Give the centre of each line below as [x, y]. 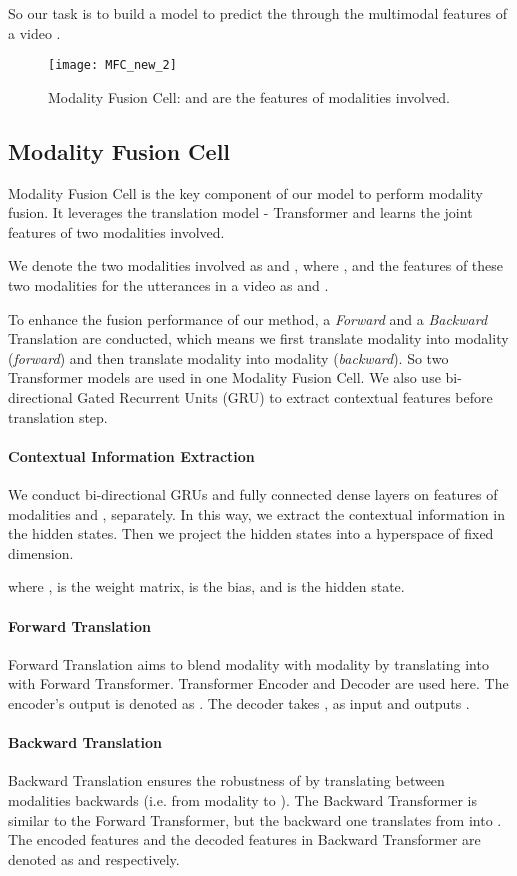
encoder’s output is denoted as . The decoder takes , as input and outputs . [239, 702]
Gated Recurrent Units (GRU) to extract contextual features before [285, 396]
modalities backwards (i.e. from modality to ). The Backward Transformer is [242, 799]
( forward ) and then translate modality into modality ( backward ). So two [228, 357]
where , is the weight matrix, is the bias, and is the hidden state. [206, 586]
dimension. [41, 552]
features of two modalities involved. [116, 231]
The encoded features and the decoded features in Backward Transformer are [244, 839]
